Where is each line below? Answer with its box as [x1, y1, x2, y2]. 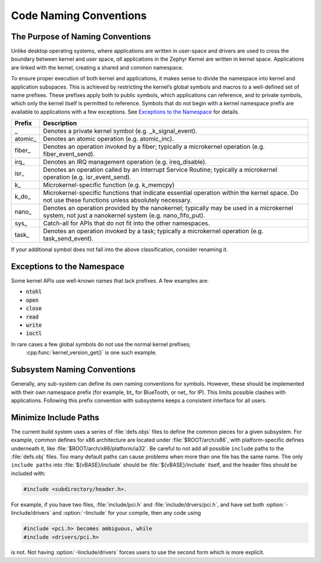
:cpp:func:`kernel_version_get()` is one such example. [26, 349, 157, 356]
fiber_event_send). [43, 150, 95, 158]
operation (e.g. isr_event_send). [43, 173, 132, 182]
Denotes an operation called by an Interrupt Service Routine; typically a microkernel [43, 165, 278, 174]
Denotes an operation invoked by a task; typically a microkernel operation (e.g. [43, 227, 264, 235]
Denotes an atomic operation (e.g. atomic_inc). [43, 135, 174, 143]
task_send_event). [43, 234, 94, 243]
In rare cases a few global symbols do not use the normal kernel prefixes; [11, 340, 191, 348]
